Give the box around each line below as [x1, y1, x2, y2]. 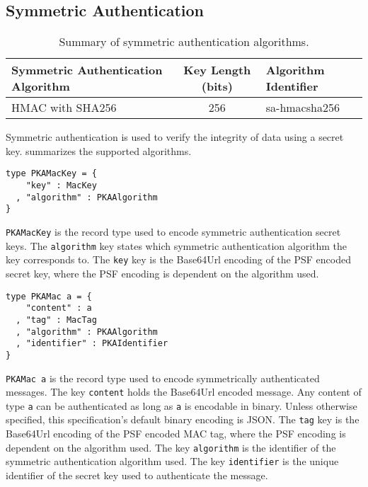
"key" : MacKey [25, 181, 97, 191]
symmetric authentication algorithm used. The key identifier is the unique [6, 454, 339, 469]
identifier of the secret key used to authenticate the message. [6, 468, 268, 483]
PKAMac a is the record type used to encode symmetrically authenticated [6, 370, 320, 385]
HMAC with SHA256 [11, 99, 117, 116]
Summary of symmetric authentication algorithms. [59, 33, 309, 50]
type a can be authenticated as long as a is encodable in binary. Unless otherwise [6, 398, 357, 413]
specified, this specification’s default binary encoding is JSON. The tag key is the [6, 412, 360, 427]
